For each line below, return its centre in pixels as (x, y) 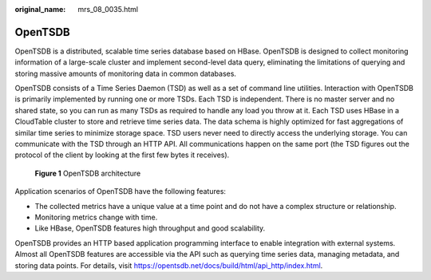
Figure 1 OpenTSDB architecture (88, 173)
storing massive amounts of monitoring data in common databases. (126, 73)
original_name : (40, 9)
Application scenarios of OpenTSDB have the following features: (121, 191)
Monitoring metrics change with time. (96, 217)
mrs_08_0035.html (108, 9)
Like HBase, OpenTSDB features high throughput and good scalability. (150, 228)
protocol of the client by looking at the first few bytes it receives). (122, 155)
